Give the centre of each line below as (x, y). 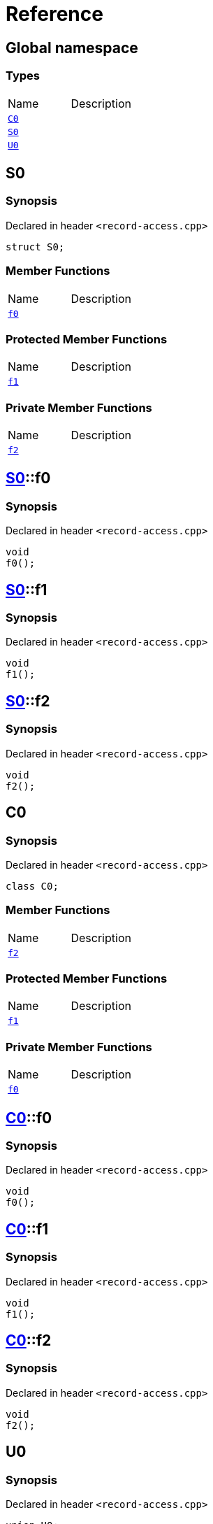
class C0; (32, 886)
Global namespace (72, 48)
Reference (54, 14)
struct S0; (35, 247)
